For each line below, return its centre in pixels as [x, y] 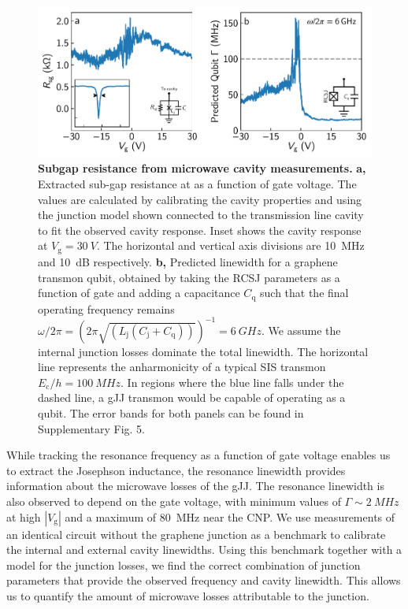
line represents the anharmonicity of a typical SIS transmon [182, 367]
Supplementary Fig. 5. [91, 428]
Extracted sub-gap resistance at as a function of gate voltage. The [197, 184]
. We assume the [301, 330]
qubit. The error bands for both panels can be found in [171, 413]
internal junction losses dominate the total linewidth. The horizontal [203, 351]
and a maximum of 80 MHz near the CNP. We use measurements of [230, 516]
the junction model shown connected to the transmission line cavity [201, 215]
